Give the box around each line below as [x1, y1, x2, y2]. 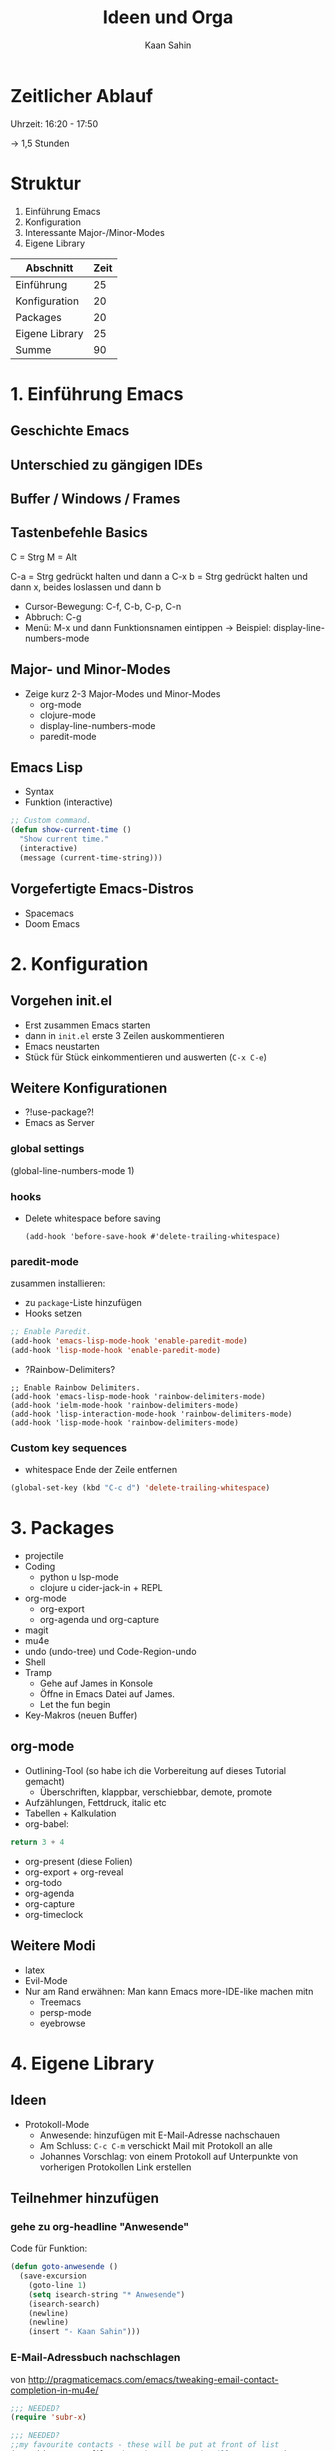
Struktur [10, 172, 82, 195]
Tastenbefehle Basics [10, 524, 148, 541]
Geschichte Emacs [10, 422, 130, 440]
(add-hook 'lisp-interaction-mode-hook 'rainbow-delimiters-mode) [10, 1409, 293, 1419]
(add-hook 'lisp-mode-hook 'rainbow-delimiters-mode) [10, 1417, 240, 1428]
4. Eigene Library [10, 2052, 155, 2075]
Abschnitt [25, 261, 74, 275]
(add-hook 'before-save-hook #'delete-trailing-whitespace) [24, 1232, 281, 1242]
